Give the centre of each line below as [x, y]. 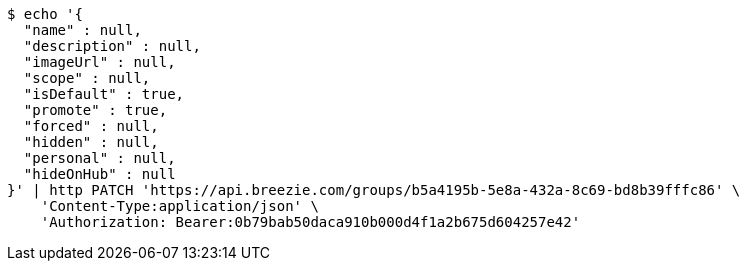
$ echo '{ [45, 14]
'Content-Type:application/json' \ [179, 206]
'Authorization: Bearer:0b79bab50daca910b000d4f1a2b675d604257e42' [310, 222]
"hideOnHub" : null [99, 174]
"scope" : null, [87, 78]
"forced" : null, [91, 126]
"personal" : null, [99, 158]
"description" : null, [112, 46]
